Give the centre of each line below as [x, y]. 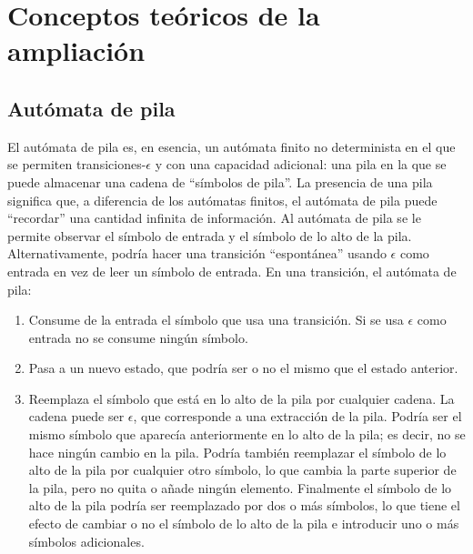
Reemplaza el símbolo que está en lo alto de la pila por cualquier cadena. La [242, 398]
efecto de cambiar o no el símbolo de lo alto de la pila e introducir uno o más [244, 524]
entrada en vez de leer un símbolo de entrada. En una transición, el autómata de [232, 271]
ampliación [76, 50]
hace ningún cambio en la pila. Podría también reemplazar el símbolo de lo [237, 452]
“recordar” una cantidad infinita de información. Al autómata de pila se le [214, 218]
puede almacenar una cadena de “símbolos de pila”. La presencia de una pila [220, 181]
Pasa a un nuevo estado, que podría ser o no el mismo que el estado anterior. [243, 368]
